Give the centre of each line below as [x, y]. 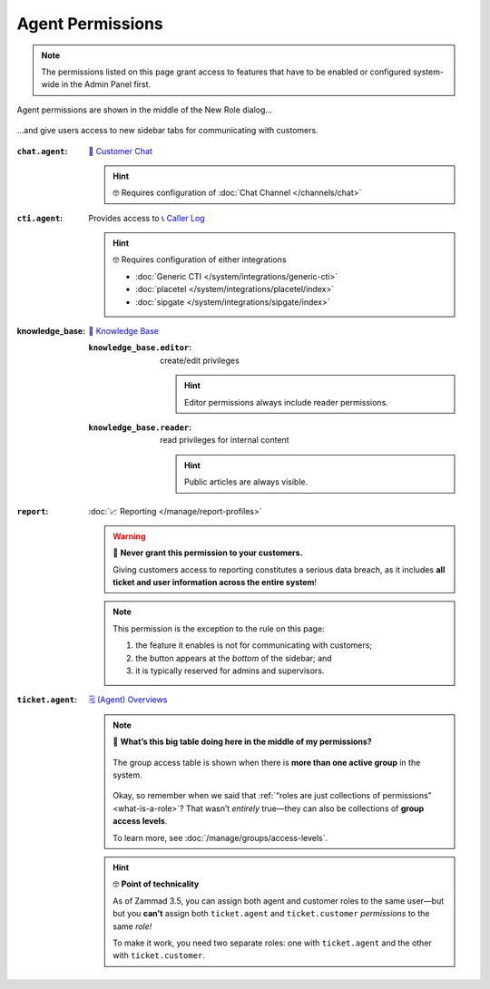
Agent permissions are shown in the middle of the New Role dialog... [144, 110]
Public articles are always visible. [246, 482]
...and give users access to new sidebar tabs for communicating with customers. [167, 131]
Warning [129, 536]
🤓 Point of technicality [156, 884]
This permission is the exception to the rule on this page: [219, 628]
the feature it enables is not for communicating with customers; [254, 645]
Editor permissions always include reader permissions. [287, 402]
